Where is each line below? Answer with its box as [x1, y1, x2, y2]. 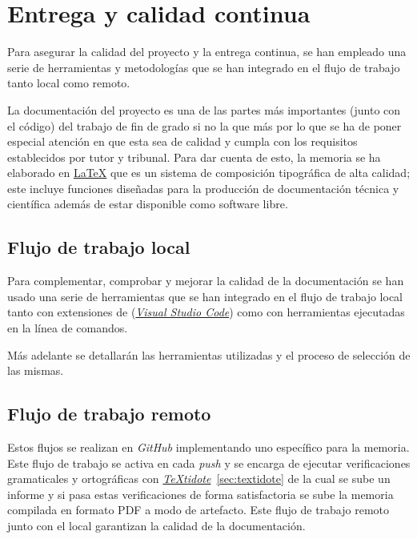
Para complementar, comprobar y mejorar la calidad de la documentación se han [7, 272, 404, 289]
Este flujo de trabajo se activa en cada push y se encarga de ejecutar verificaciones [7, 454, 411, 471]
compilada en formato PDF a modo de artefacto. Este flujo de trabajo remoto [7, 501, 390, 518]
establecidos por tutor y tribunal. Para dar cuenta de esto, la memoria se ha [7, 148, 381, 165]
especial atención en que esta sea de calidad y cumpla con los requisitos [7, 133, 358, 150]
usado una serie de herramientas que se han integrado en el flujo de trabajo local [7, 288, 403, 304]
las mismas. [7, 362, 64, 379]
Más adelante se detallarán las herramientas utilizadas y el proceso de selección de [7, 346, 411, 363]
